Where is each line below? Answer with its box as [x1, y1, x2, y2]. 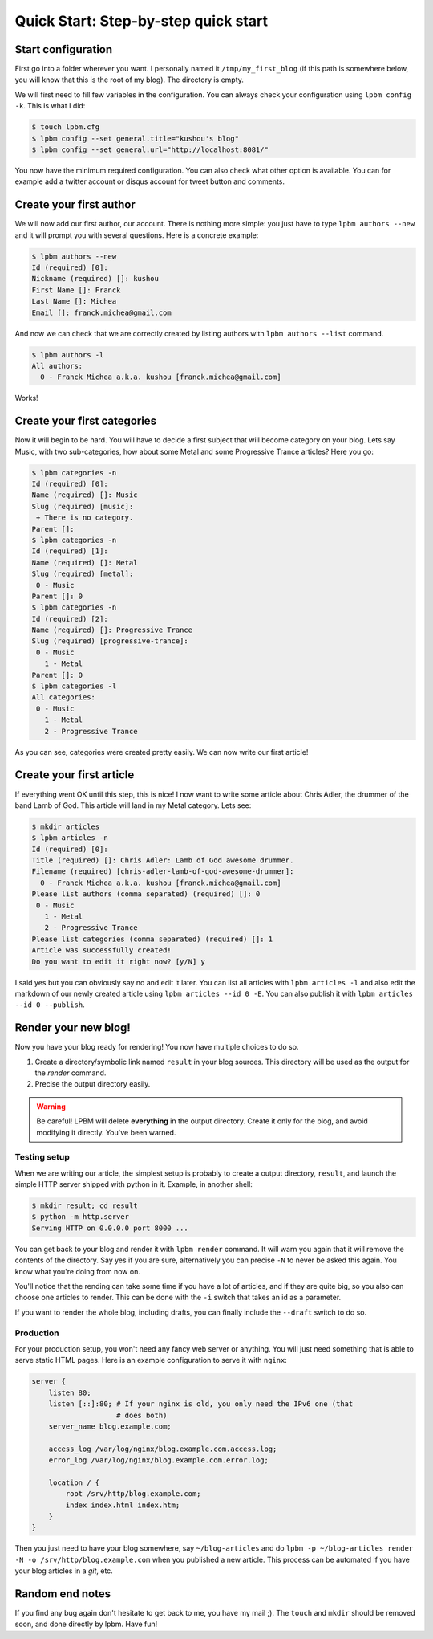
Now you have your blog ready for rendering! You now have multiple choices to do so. [14, 1042, 299, 1052]
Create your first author [14, 198, 136, 212]
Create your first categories [14, 414, 156, 428]
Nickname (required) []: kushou [31, 274, 160, 283]
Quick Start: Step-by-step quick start [14, 12, 269, 30]
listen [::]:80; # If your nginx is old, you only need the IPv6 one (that [48, 1400, 354, 1409]
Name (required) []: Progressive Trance [31, 626, 192, 634]
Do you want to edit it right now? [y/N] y [31, 956, 206, 966]
